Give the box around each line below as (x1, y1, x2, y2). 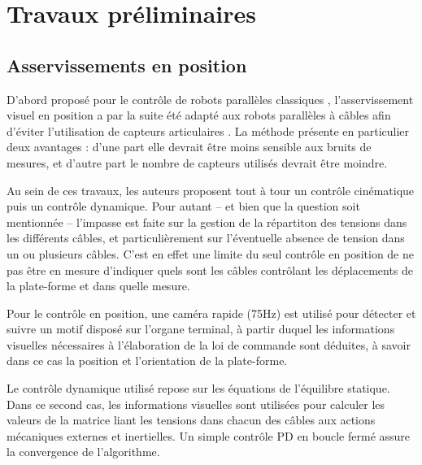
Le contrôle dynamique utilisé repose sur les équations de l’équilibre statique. (7, 380, 390, 397)
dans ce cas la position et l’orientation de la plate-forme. (7, 352, 288, 369)
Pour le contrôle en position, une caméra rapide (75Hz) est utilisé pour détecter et (7, 304, 416, 321)
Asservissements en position (7, 52, 247, 77)
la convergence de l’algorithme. (7, 443, 160, 460)
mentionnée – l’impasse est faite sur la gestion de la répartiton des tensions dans (7, 213, 407, 230)
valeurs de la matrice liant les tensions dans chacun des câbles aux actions (7, 411, 376, 428)
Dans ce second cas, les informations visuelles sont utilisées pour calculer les (7, 395, 385, 412)
